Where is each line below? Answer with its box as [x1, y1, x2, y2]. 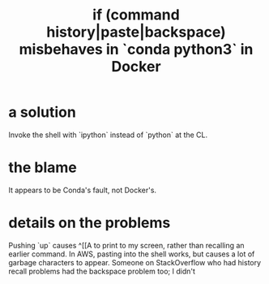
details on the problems [8, 213, 171, 232]
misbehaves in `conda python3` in [19, 41, 254, 58]
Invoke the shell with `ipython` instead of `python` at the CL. [8, 130, 208, 140]
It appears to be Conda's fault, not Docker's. [8, 185, 156, 195]
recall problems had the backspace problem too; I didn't [8, 266, 196, 276]
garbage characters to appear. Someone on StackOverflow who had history [8, 257, 262, 267]
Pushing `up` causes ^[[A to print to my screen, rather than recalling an [8, 240, 245, 250]
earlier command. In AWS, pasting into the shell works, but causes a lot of [8, 249, 255, 259]
